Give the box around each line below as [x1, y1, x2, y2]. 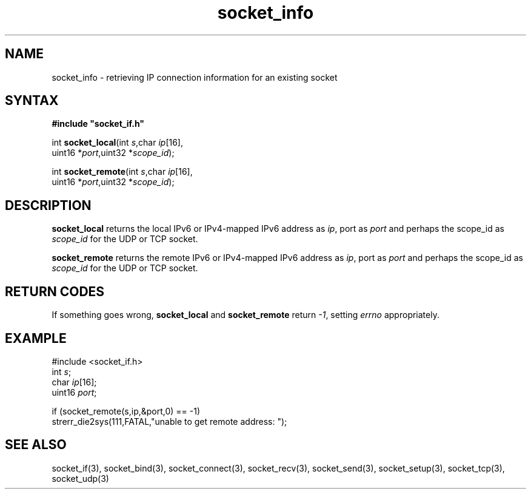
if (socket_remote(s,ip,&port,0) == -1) [52, 405, 201, 416]
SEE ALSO [5, 437, 67, 453]
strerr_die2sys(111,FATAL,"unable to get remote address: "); [52, 416, 287, 427]
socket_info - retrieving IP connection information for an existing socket [52, 72, 338, 83]
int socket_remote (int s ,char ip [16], [52, 166, 193, 177]
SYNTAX [5, 93, 59, 109]
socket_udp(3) [52, 473, 109, 484]
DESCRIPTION [5, 197, 92, 213]
